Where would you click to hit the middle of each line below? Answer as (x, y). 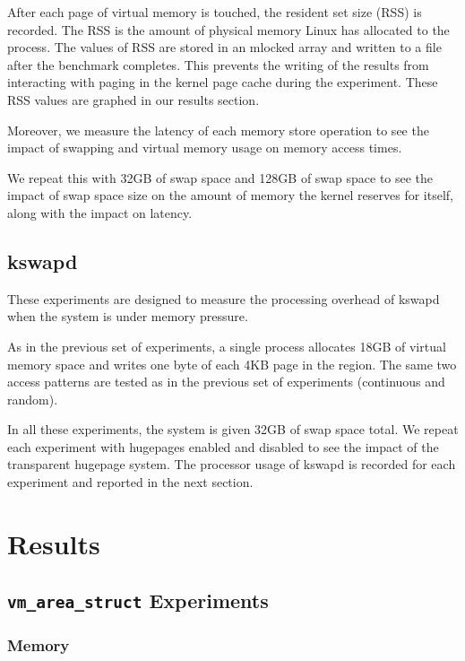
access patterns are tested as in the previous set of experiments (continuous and (226, 382)
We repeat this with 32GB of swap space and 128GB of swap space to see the (220, 177)
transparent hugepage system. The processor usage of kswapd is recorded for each (232, 464)
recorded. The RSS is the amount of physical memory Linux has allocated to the (228, 29)
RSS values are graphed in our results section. (133, 99)
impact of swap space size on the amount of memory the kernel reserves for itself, (230, 195)
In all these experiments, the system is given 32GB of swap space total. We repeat (233, 429)
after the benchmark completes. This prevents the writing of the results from (218, 64)
